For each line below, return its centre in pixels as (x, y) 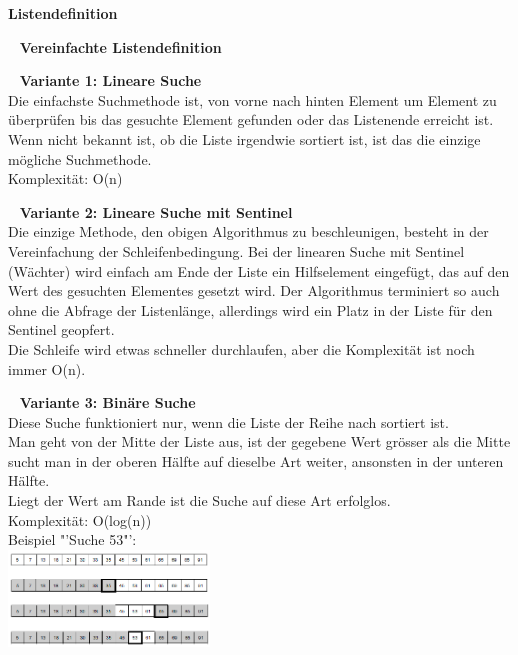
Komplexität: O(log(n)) (80, 519)
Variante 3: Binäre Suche (107, 402)
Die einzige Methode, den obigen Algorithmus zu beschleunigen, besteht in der (248, 231)
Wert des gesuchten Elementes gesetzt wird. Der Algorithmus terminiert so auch (254, 290)
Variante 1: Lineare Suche (110, 80)
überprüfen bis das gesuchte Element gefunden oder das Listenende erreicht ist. (251, 119)
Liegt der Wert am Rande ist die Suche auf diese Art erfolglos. (199, 500)
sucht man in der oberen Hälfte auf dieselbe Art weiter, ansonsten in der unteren (256, 460)
